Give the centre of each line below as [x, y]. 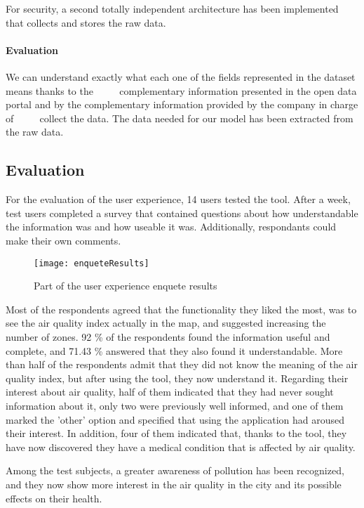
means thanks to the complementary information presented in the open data [181, 90]
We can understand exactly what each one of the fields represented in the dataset [181, 76]
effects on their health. [54, 498]
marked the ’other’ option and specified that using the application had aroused [175, 419]
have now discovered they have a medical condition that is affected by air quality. [181, 447]
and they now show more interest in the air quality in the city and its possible [174, 484]
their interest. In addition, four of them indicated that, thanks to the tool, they [176, 433]
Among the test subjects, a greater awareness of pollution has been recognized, [175, 470]
